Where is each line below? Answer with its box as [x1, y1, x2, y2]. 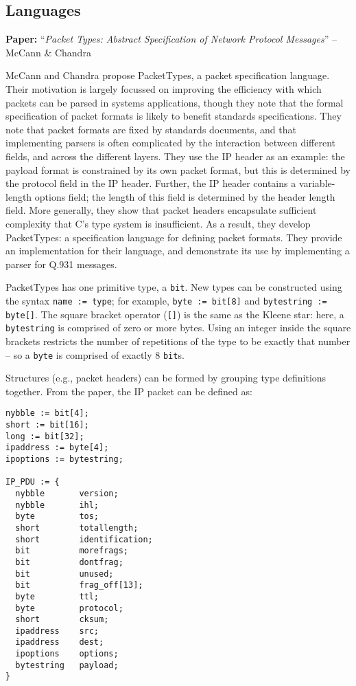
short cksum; [15, 615, 109, 625]
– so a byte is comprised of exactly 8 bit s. [5, 347, 185, 362]
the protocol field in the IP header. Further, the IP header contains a [5, 176, 296, 190]
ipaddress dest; [15, 637, 104, 648]
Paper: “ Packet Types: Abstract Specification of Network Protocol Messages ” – [5, 32, 337, 46]
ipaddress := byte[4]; [5, 443, 109, 453]
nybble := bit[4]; [5, 408, 89, 419]
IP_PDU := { [5, 477, 60, 487]
